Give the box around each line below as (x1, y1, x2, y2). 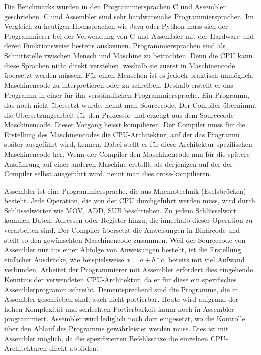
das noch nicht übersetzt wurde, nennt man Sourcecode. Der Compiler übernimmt (4, 99, 257, 110)
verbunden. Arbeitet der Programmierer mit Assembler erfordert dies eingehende (4, 264, 253, 275)
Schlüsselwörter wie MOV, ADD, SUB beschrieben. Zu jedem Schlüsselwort (4, 205, 237, 215)
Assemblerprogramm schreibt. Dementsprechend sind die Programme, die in (4, 284, 238, 294)
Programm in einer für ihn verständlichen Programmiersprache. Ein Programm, (4, 90, 249, 100)
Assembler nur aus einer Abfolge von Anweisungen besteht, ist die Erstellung (4, 244, 241, 255)
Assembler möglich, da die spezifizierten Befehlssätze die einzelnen (4, 333, 208, 343)
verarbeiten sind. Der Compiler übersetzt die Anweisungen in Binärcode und (4, 225, 240, 235)
